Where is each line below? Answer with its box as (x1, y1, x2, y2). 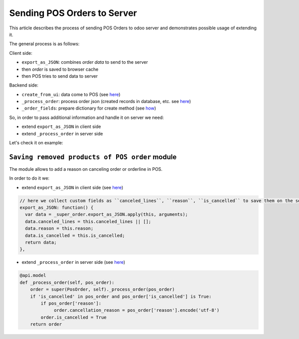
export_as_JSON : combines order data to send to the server (21, 59, 148, 65)
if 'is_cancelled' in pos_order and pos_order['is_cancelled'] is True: (30, 294, 212, 299)
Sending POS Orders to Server (9, 7, 137, 18)
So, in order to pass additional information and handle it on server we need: (9, 114, 164, 120)
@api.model (19, 273, 46, 278)
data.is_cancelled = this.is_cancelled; (25, 232, 125, 238)
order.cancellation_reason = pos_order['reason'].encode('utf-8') (54, 308, 220, 313)
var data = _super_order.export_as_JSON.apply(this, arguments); (25, 212, 188, 218)
